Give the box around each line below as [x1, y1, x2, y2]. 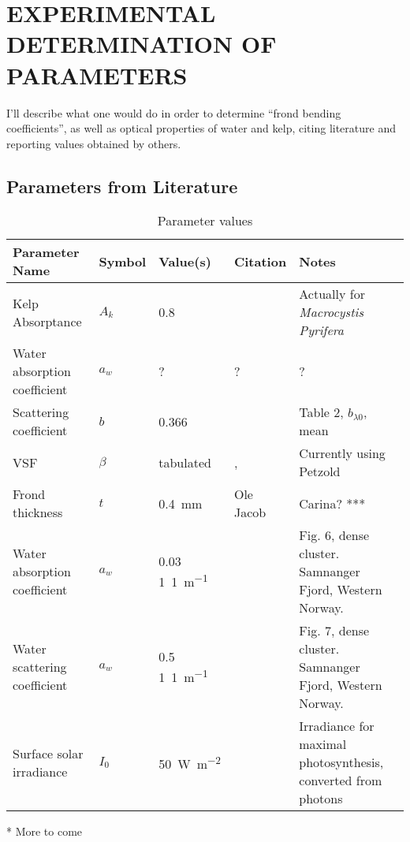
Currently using [299, 444, 386, 463]
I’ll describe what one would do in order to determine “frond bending [6, 104, 341, 121]
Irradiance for [299, 717, 375, 736]
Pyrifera [299, 321, 344, 340]
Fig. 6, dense [299, 526, 370, 545]
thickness [13, 503, 63, 522]
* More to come [6, 823, 83, 840]
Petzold [299, 462, 341, 481]
